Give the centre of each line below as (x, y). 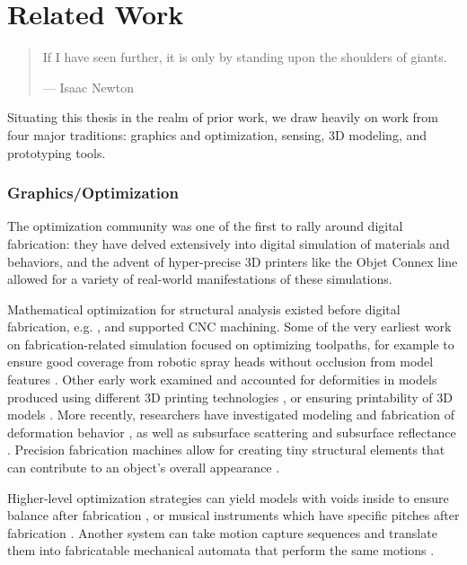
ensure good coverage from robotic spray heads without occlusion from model (220, 362)
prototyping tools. (57, 152)
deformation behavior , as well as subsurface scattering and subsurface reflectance (232, 432)
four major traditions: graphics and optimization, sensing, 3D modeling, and (217, 134)
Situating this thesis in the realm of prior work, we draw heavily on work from (223, 117)
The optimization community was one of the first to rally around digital (205, 226)
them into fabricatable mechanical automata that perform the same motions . (221, 550)
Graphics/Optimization (93, 193)
